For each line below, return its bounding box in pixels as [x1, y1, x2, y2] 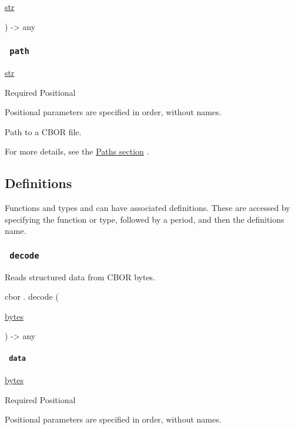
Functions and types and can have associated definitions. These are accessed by [5, 202, 290, 214]
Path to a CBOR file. [5, 125, 82, 138]
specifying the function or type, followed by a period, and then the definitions [5, 213, 284, 225]
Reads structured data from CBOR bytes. [5, 270, 156, 283]
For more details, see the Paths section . [5, 145, 149, 157]
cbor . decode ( [5, 290, 59, 303]
